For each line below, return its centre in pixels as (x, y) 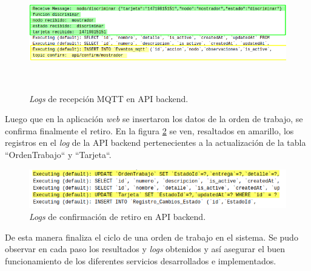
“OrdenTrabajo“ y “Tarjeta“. (58, 154)
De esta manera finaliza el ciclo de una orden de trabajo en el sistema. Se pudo (152, 237)
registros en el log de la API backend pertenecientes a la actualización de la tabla (155, 142)
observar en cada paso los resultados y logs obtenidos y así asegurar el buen (145, 249)
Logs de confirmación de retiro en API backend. (118, 216)
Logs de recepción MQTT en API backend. (109, 98)
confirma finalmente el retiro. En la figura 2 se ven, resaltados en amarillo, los (149, 130)
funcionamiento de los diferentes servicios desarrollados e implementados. (141, 260)
